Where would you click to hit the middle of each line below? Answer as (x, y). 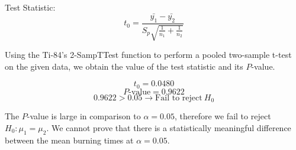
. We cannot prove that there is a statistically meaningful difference (169, 127)
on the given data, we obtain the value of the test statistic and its (124, 66)
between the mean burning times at (69, 140)
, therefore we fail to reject (223, 116)
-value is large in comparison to (84, 116)
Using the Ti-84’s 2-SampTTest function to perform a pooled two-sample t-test (148, 55)
